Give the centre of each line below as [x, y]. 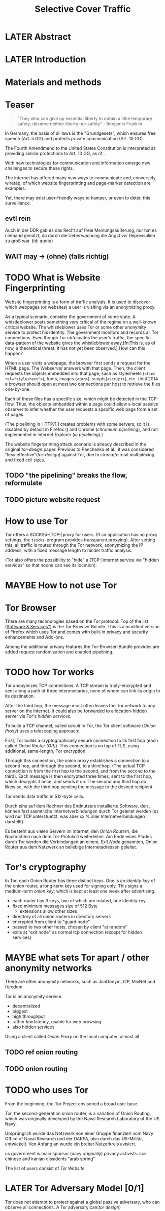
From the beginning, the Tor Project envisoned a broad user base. [72, 1104]
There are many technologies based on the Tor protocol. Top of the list [77, 621]
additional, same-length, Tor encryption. [46, 751]
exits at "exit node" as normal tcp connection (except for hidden [77, 932]
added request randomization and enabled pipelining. [59, 652]
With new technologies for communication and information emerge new [78, 163]
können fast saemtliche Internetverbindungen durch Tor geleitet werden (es [82, 811]
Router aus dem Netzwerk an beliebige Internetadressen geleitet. [71, 847]
